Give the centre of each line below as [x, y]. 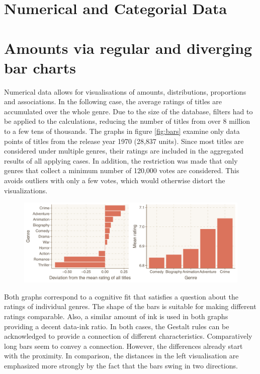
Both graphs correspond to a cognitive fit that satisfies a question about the [121, 296]
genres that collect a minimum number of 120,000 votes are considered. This [122, 170]
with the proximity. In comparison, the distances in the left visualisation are [121, 356]
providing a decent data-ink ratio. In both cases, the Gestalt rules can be [117, 326]
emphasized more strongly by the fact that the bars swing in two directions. [121, 365]
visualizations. [26, 190]
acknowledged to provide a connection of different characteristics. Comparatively [128, 336]
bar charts [40, 67]
